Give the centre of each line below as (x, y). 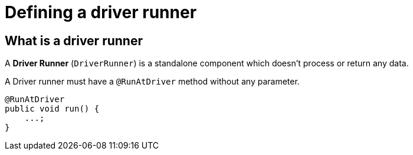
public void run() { (52, 109)
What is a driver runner (74, 41)
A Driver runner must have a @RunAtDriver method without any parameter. (152, 82)
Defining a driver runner (101, 12)
